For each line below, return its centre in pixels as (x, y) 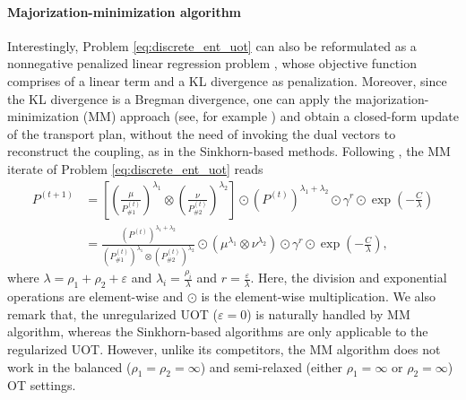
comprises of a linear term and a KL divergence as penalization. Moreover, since (227, 80)
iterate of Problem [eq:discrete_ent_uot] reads (135, 168)
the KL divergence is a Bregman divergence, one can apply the (179, 98)
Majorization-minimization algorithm (125, 11)
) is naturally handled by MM (328, 313)
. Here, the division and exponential (349, 278)
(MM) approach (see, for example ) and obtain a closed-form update (271, 116)
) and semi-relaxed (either (272, 366)
